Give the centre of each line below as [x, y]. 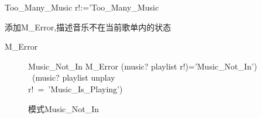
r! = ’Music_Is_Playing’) [75, 88]
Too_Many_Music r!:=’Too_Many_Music [82, 7]
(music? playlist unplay [73, 77]
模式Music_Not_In [64, 108]
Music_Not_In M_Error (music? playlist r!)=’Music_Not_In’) [143, 66]
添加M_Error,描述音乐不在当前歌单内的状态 [88, 27]
